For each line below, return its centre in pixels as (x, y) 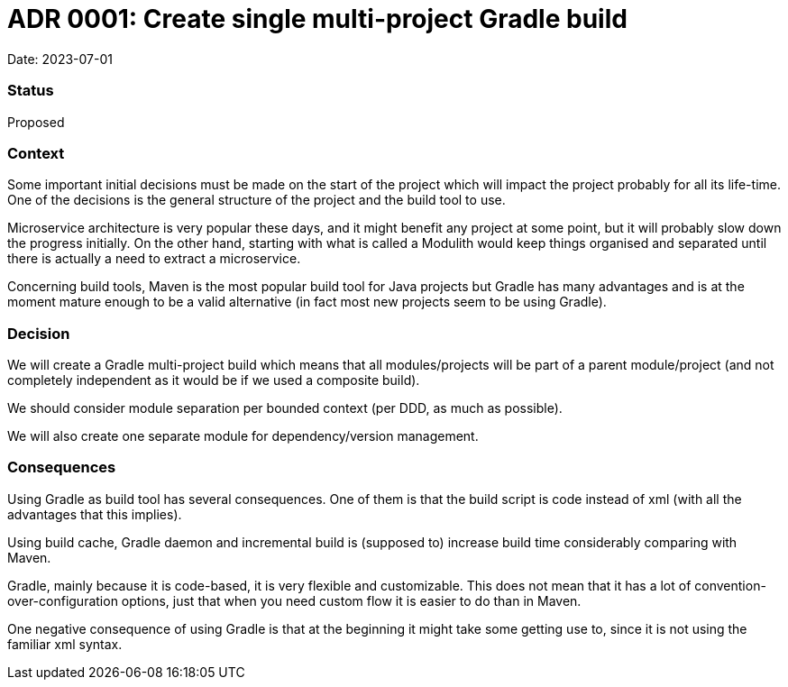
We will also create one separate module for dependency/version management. (243, 436)
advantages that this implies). (95, 514)
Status (31, 91)
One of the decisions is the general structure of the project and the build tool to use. (257, 200)
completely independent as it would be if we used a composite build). (214, 380)
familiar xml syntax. (65, 644)
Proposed (36, 122)
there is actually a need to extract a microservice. (154, 259)
